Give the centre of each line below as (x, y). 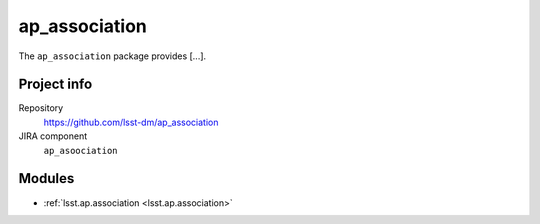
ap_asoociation (81, 150)
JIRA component (53, 136)
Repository (41, 108)
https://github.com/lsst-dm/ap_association (131, 122)
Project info (55, 84)
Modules (46, 178)
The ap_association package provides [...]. (112, 56)
